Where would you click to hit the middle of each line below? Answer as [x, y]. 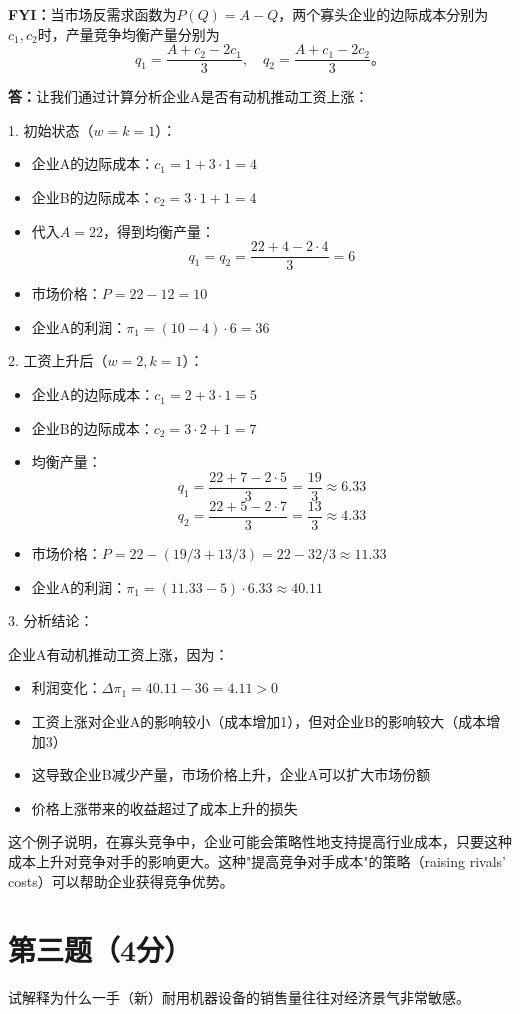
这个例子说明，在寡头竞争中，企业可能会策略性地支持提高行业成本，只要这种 [260, 841]
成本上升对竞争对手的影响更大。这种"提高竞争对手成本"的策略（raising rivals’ [257, 860]
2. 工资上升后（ [58, 360]
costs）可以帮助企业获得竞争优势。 [121, 880]
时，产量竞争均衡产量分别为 [128, 33]
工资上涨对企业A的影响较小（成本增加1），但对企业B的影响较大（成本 [259, 720]
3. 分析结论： [51, 620]
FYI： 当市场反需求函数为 [92, 14]
